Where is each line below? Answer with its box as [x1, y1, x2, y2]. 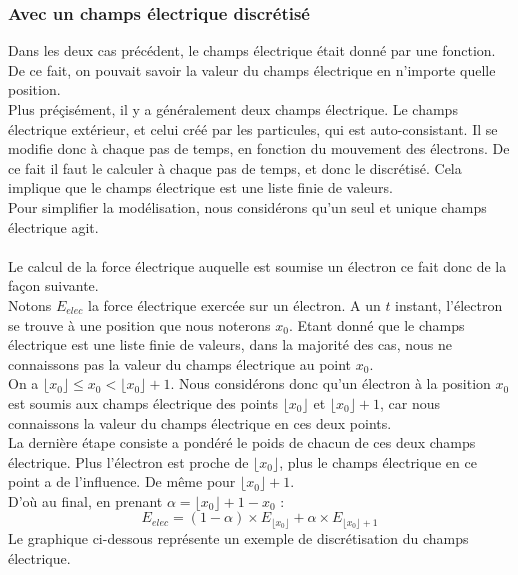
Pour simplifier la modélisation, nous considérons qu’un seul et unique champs [8, 196, 487, 217]
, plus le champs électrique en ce [279, 451, 477, 472]
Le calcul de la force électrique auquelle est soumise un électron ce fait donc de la [8, 255, 507, 276]
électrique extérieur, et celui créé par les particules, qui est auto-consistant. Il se [8, 118, 498, 139]
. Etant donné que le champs [288, 314, 465, 335]
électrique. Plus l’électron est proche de [8, 451, 249, 472]
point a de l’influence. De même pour [8, 471, 236, 492]
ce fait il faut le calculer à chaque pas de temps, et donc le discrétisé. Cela [8, 157, 462, 178]
